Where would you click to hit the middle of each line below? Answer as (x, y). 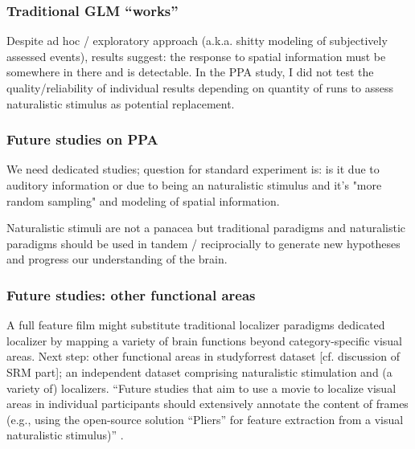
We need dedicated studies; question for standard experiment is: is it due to (193, 169)
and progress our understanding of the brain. (117, 259)
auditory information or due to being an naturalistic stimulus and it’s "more (194, 185)
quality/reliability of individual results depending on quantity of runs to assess (200, 88)
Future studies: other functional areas (131, 294)
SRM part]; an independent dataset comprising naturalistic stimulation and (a (199, 371)
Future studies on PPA (82, 139)
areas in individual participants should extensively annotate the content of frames (207, 404)
